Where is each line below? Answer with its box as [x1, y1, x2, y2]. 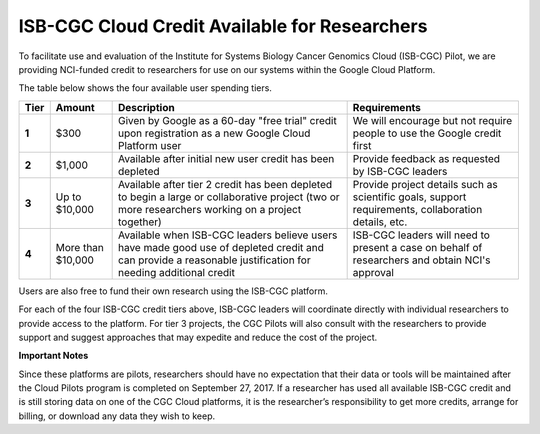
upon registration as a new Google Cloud [117, 126, 311, 140]
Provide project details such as [352, 177, 499, 191]
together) [117, 215, 162, 229]
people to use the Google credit [352, 126, 502, 140]
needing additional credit [117, 265, 235, 279]
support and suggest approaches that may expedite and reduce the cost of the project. [18, 331, 378, 343]
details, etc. [352, 215, 408, 229]
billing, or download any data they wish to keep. [18, 410, 215, 422]
